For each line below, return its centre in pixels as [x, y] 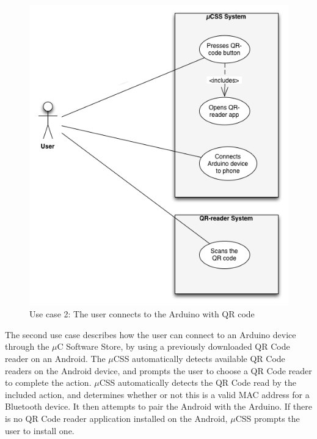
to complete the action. [48, 382]
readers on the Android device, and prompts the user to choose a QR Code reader [158, 370]
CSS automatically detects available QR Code [199, 358]
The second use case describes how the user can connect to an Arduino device [151, 334]
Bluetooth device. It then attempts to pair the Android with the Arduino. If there [158, 406]
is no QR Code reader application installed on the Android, [116, 418]
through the [27, 346]
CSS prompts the [268, 418]
